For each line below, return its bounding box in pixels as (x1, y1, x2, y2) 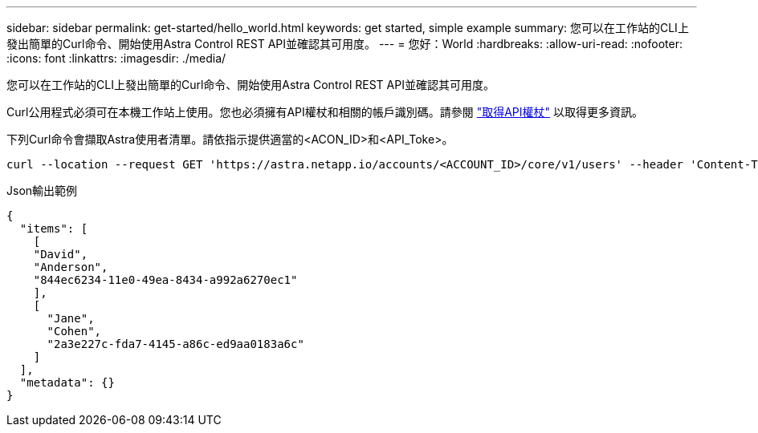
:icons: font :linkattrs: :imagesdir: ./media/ (6, 51, 226, 65)
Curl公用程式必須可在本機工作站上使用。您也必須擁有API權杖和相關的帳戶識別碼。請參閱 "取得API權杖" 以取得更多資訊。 (6, 105, 644, 119)
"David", (33, 248, 88, 261)
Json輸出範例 (6, 184, 78, 197)
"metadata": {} (19, 376, 115, 389)
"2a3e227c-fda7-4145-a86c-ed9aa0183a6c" (47, 338, 304, 350)
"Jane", (47, 312, 95, 325)
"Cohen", (47, 325, 102, 338)
